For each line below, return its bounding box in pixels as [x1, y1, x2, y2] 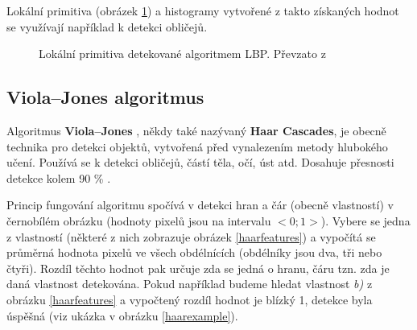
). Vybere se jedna [320, 212, 411, 229]
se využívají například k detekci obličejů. [6, 18, 208, 35]
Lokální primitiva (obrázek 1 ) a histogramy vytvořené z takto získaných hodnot [6, 2, 399, 19]
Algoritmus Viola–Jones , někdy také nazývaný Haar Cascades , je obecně [6, 122, 386, 138]
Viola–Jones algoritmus [6, 85, 204, 109]
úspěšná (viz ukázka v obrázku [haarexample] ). [6, 307, 238, 324]
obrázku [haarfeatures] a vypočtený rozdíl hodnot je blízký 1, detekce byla [6, 291, 373, 307]
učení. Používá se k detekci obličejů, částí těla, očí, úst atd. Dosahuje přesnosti [6, 154, 394, 171]
